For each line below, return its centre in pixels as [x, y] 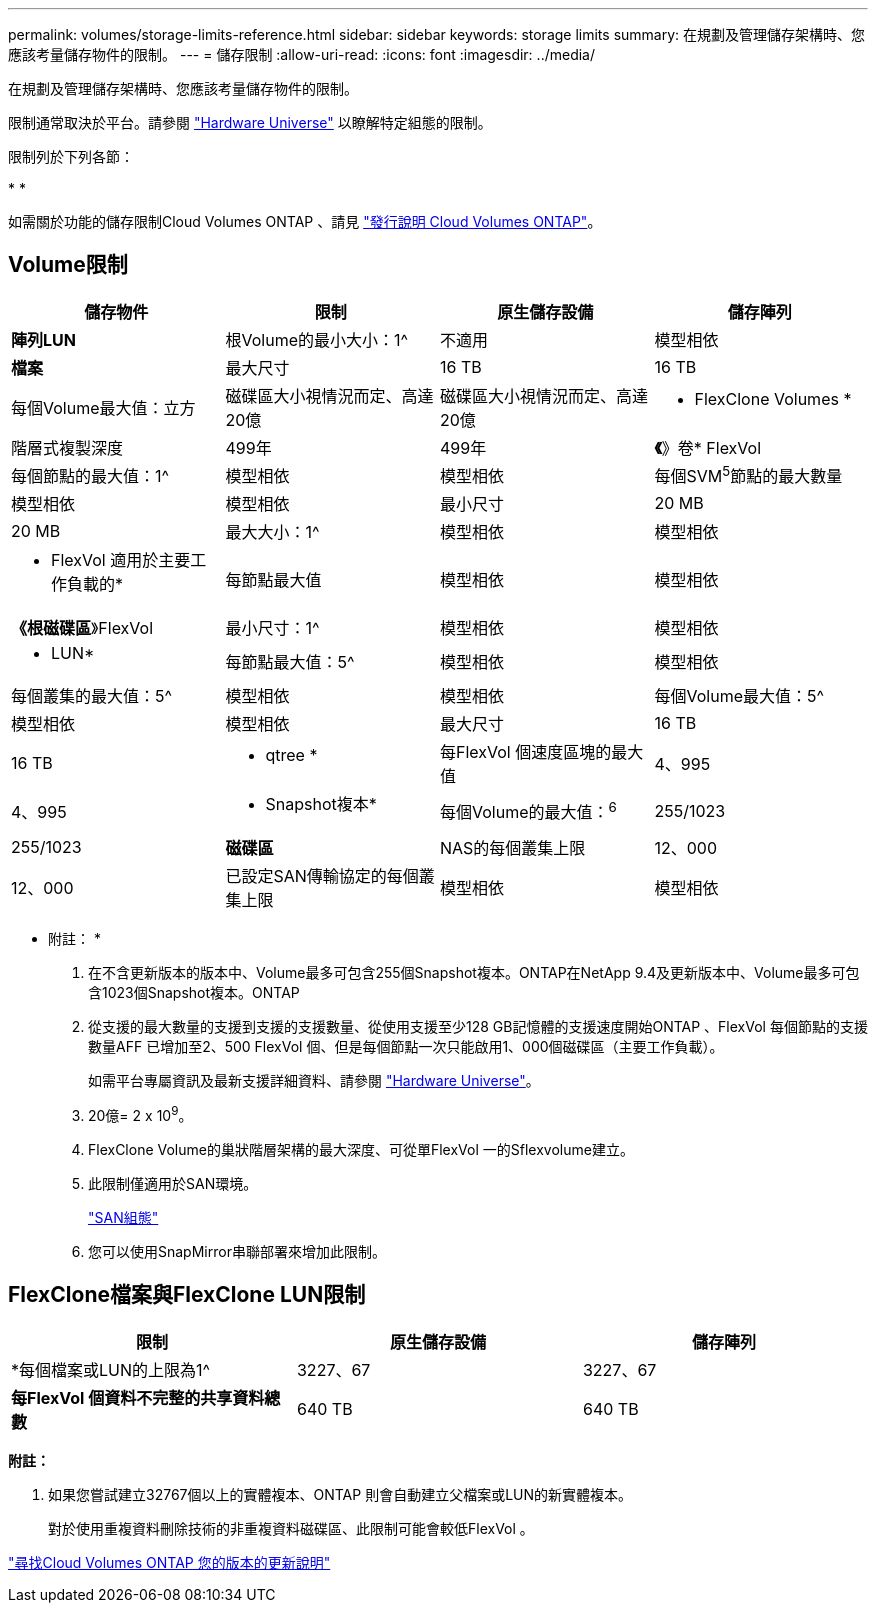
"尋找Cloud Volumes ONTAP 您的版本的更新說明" [169, 1562]
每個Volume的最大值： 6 [528, 811]
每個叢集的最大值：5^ [92, 696]
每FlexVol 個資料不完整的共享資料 [138, 1397]
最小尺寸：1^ [272, 628]
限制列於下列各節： [71, 156]
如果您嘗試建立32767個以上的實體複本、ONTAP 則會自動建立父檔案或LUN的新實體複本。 [340, 1494]
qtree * [291, 755]
